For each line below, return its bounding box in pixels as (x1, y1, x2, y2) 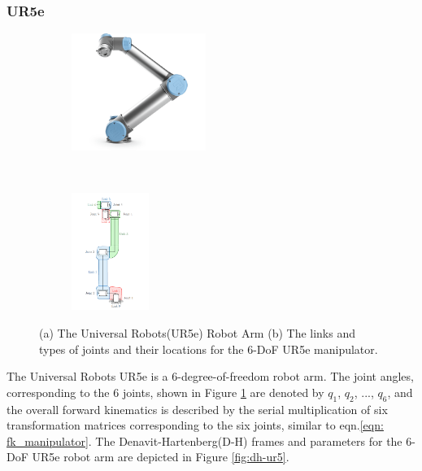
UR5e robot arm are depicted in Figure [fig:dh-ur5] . (32, 448, 289, 465)
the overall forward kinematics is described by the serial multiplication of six (7, 400, 388, 417)
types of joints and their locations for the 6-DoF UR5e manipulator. (39, 340, 378, 357)
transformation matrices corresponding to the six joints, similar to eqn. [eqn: (7, 416, 384, 434)
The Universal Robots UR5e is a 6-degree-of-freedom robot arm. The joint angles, (7, 368, 414, 385)
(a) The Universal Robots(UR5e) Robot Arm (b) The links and (39, 325, 356, 341)
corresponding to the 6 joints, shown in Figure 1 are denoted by (7, 383, 324, 400)
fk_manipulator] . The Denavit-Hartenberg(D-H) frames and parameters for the (7, 432, 402, 449)
